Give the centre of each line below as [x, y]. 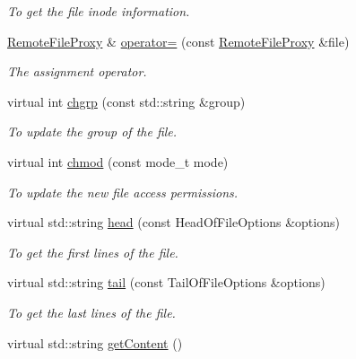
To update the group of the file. [92, 131]
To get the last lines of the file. [91, 312]
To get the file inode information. [99, 11]
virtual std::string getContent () [95, 342]
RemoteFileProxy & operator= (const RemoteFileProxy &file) [178, 41]
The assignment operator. [77, 71]
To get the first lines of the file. [93, 252]
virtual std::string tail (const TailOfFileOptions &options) [166, 282]
